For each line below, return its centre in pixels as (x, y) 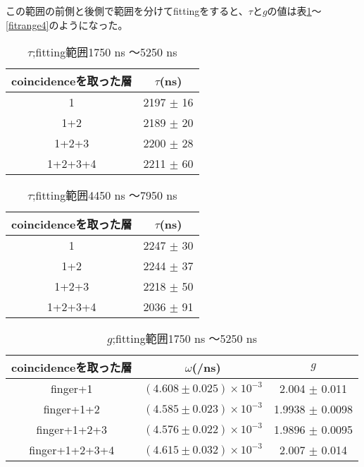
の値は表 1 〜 (294, 11)
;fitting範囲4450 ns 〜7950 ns (105, 195)
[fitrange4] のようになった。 (67, 24)
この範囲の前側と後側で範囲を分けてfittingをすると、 (127, 11)
